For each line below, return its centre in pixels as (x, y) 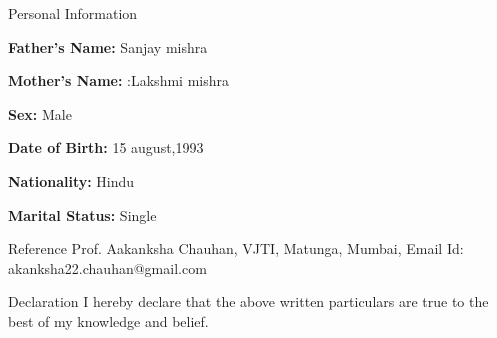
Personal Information (73, 13)
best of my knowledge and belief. (108, 320)
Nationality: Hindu (71, 180)
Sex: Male (40, 113)
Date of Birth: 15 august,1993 (106, 147)
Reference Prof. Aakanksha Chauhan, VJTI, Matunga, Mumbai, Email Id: (236, 248)
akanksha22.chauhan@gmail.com (107, 267)
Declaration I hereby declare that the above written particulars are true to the (248, 301)
